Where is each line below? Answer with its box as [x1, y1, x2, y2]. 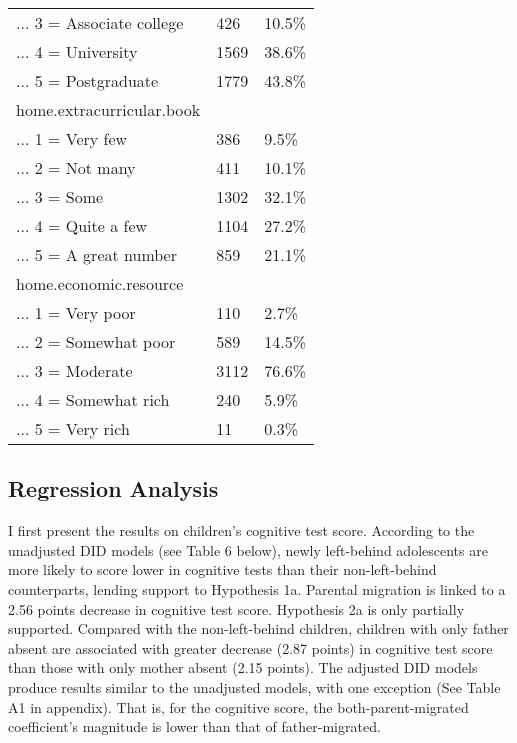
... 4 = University [16, 40, 138, 63]
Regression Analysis [8, 473, 219, 504]
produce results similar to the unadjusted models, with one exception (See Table [8, 676, 501, 697]
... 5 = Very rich [16, 417, 130, 440]
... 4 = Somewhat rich [16, 388, 170, 411]
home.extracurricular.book [16, 98, 201, 121]
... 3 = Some [16, 185, 104, 208]
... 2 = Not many [16, 156, 136, 179]
